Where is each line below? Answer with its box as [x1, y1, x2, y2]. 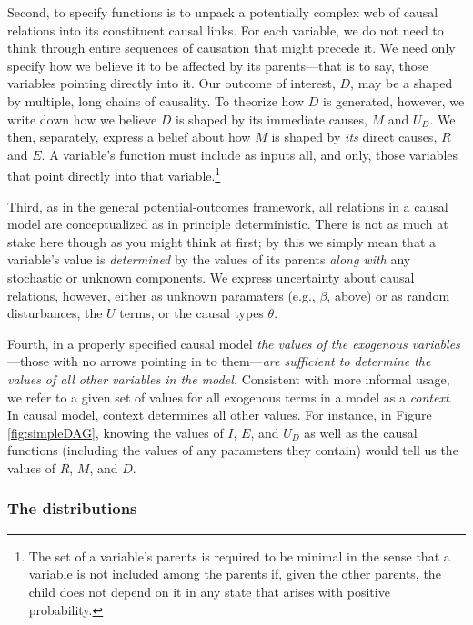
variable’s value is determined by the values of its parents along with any [7, 250, 411, 269]
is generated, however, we [323, 91, 465, 110]
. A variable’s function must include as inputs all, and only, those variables [41, 144, 458, 164]
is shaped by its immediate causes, [176, 109, 367, 128]
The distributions [7, 497, 137, 520]
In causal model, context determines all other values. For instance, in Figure [7, 405, 432, 424]
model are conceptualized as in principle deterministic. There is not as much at [7, 214, 448, 233]
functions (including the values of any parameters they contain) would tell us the [7, 441, 458, 460]
